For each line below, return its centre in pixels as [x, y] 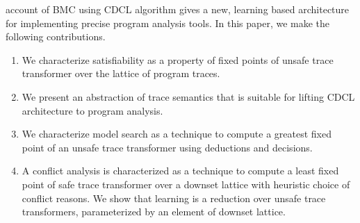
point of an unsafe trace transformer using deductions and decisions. [167, 147]
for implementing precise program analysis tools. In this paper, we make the [168, 23]
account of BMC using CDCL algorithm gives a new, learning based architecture [178, 9]
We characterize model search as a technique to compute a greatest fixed [177, 134]
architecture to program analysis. [92, 110]
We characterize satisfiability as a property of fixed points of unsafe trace [178, 59]
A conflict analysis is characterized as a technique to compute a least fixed [180, 171]
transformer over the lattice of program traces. [121, 73]
